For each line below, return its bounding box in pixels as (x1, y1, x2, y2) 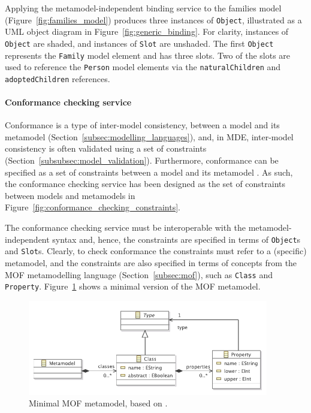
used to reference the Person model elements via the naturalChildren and (5, 61, 281, 73)
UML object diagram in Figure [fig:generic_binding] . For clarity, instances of (5, 25, 289, 38)
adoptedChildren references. (5, 72, 110, 85)
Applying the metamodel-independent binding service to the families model (5, 2, 282, 14)
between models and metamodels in (5, 189, 135, 201)
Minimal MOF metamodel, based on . (29, 397, 168, 409)
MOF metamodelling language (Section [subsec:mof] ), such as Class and (5, 268, 273, 281)
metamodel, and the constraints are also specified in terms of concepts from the (5, 256, 297, 269)
